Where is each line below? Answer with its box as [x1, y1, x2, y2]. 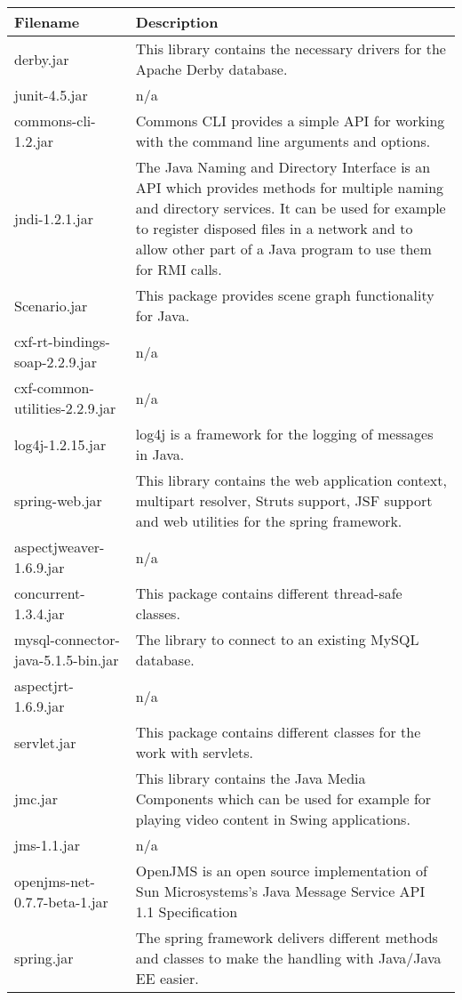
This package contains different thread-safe [135, 583, 402, 603]
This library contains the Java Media [135, 768, 366, 788]
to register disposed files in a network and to [135, 218, 413, 238]
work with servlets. [135, 742, 254, 762]
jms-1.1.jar [14, 835, 80, 855]
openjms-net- [14, 870, 95, 891]
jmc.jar [14, 788, 58, 809]
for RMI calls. [135, 259, 222, 279]
